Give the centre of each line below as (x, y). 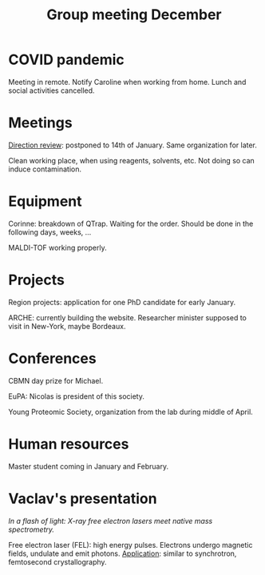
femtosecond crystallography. (57, 561)
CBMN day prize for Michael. (56, 380)
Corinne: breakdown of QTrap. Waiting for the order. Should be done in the (131, 223)
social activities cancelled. (51, 90)
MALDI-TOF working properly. (57, 247)
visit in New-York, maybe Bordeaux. (67, 326)
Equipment (45, 201)
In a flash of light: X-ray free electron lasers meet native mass (111, 521)
